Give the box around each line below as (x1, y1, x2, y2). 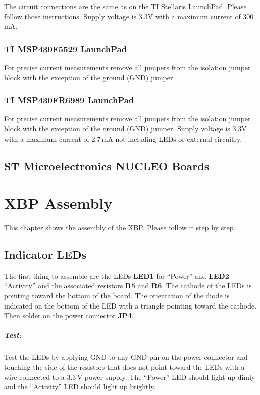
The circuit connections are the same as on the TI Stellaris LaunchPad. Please (4, 1, 247, 11)
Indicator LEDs (4, 247, 87, 262)
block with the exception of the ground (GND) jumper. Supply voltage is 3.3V (4, 123, 247, 134)
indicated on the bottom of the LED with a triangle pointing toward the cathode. (4, 300, 257, 311)
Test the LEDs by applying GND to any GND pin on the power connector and (4, 352, 248, 362)
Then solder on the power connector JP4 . (4, 310, 134, 321)
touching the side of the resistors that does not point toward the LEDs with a (4, 362, 245, 372)
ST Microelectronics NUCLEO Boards (4, 158, 210, 173)
